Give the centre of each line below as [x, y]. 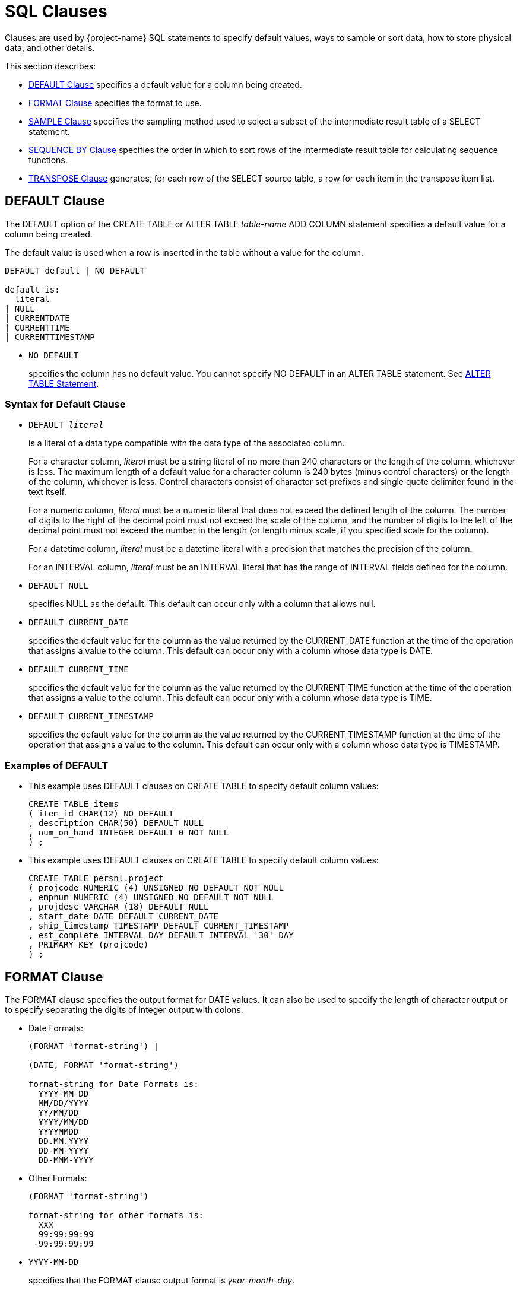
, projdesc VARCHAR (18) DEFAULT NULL [119, 907]
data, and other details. [50, 47]
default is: [32, 289]
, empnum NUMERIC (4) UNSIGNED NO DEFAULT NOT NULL [151, 897]
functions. [48, 160]
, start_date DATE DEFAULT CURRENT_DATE [124, 916]
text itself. [47, 492]
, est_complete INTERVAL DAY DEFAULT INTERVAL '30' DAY [161, 935]
